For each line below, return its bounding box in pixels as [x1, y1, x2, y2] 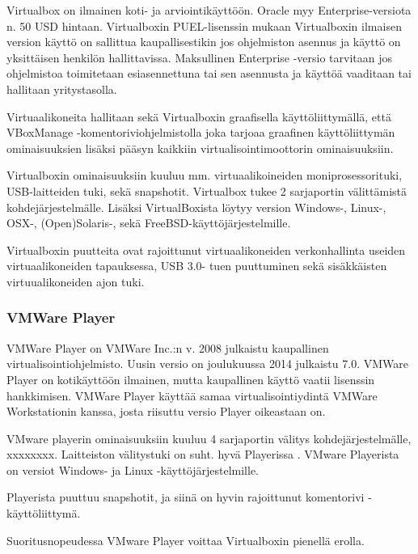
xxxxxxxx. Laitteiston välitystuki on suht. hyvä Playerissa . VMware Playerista [6, 446, 399, 463]
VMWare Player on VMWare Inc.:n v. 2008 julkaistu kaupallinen [6, 339, 329, 356]
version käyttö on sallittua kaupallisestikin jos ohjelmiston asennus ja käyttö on [6, 33, 401, 50]
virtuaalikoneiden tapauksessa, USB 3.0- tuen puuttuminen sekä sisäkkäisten [6, 257, 387, 274]
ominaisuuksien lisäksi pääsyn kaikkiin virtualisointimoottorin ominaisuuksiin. [6, 139, 394, 156]
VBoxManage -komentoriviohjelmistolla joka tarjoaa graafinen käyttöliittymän [6, 124, 395, 141]
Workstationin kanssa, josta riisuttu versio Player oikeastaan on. [6, 403, 326, 420]
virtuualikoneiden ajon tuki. [6, 273, 145, 290]
